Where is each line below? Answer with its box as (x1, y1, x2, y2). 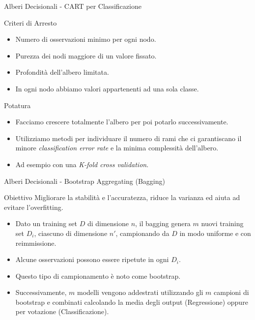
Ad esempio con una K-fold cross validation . (15, 159, 149, 169)
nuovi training (201, 218, 244, 229)
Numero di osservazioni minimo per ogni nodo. (15, 34, 156, 44)
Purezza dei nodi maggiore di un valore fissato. (15, 50, 157, 60)
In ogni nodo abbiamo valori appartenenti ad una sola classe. (15, 83, 199, 93)
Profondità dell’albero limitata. (15, 67, 109, 77)
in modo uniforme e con (179, 228, 251, 238)
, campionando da (115, 228, 170, 238)
